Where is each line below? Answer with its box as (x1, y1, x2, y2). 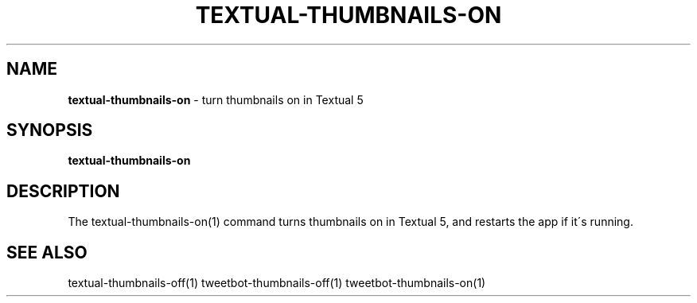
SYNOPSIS (6, 120, 93, 141)
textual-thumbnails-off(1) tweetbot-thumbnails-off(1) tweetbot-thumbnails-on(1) (68, 276, 486, 290)
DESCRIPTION (6, 181, 120, 201)
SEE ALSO (6, 242, 88, 262)
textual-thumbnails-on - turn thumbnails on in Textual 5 (68, 92, 364, 107)
